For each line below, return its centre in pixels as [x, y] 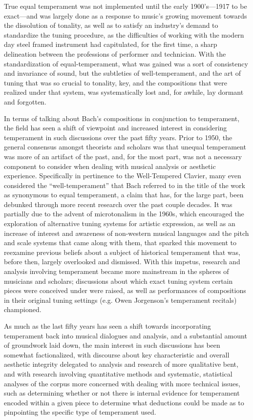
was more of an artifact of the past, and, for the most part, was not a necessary [123, 156]
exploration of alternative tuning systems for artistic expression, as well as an [120, 223]
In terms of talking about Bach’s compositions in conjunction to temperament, [122, 118]
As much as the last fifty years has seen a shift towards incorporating [107, 326]
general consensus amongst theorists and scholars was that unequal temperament [125, 147]
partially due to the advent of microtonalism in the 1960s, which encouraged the [124, 214]
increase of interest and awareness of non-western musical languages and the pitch [126, 233]
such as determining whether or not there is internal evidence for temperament [122, 393]
